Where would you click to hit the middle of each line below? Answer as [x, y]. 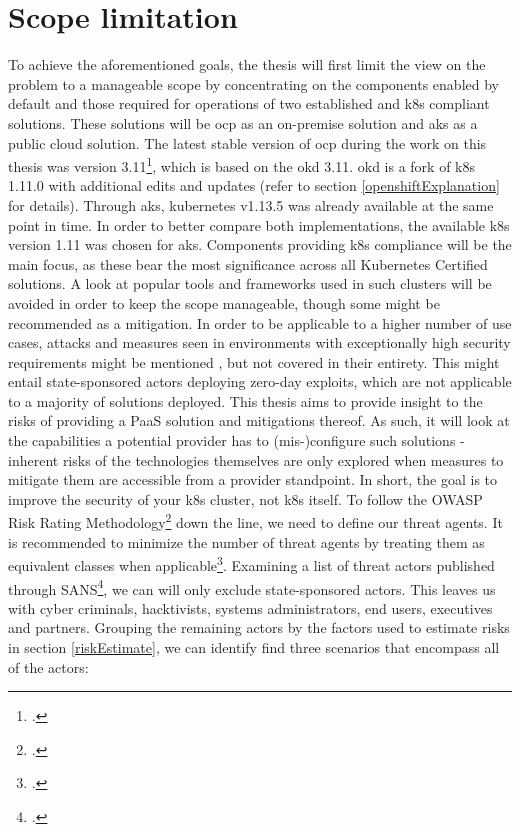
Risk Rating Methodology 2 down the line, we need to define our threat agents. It [255, 521]
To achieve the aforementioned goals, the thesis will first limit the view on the [247, 64]
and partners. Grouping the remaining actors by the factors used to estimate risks [259, 627]
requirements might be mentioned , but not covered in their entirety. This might [254, 361]
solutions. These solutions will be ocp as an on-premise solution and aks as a [243, 122]
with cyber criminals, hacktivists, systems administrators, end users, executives [250, 607]
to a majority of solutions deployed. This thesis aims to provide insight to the [245, 400]
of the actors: [48, 666]
